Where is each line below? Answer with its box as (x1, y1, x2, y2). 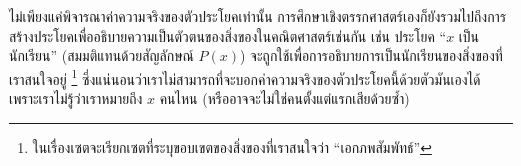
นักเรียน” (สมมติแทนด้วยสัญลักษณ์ (9, 45, 194, 66)
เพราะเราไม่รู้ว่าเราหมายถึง (9, 88, 143, 109)
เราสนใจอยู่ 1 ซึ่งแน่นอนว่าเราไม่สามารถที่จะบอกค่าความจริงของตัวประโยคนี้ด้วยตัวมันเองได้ (9, 65, 481, 89)
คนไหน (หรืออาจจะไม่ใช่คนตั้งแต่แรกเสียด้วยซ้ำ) (159, 88, 410, 109)
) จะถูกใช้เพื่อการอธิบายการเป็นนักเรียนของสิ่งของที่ (240, 45, 503, 66)
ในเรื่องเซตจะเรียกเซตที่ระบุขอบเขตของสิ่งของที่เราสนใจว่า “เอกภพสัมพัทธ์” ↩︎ (32, 136, 432, 157)
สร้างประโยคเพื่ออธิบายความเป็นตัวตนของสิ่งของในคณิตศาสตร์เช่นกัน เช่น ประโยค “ (9, 25, 447, 46)
